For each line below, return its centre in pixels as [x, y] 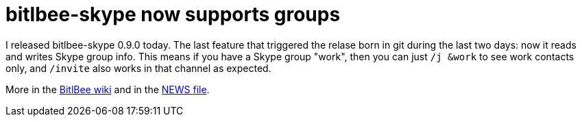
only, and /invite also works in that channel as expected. [138, 68]
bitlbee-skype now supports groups [173, 14]
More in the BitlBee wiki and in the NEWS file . [108, 89]
